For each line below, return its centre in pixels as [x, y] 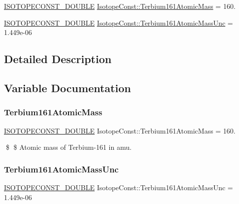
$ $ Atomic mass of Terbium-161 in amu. [68, 147]
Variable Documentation [68, 87]
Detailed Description [58, 59]
